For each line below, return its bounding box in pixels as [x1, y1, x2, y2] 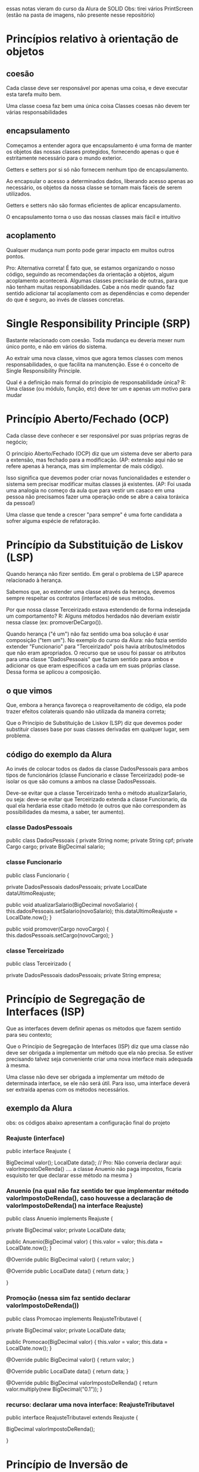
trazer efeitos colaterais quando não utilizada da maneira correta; [6, 708, 166, 715]
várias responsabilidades [6, 109, 68, 116]
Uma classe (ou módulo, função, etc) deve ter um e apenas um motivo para [6, 385, 191, 392]
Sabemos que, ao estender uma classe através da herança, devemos [6, 588, 175, 596]
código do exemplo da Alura [6, 749, 112, 760]
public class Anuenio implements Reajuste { [6, 1215, 113, 1222]
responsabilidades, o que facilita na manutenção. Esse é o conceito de [6, 361, 179, 368]
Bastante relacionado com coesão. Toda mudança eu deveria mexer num [6, 336, 185, 343]
